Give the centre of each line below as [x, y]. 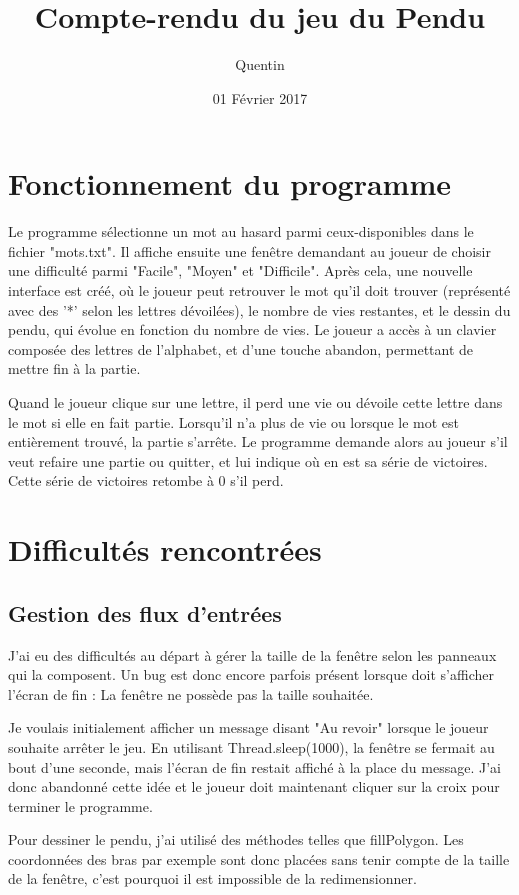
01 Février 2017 [260, 97]
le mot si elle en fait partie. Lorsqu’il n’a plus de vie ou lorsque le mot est [233, 421]
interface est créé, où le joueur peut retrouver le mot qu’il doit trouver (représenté [259, 290]
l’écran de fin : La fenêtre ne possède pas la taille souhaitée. [191, 693]
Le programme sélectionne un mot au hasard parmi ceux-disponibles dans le [241, 231]
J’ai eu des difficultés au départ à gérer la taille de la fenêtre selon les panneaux [252, 654]
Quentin [260, 64]
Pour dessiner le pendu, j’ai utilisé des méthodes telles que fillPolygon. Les [236, 839]
